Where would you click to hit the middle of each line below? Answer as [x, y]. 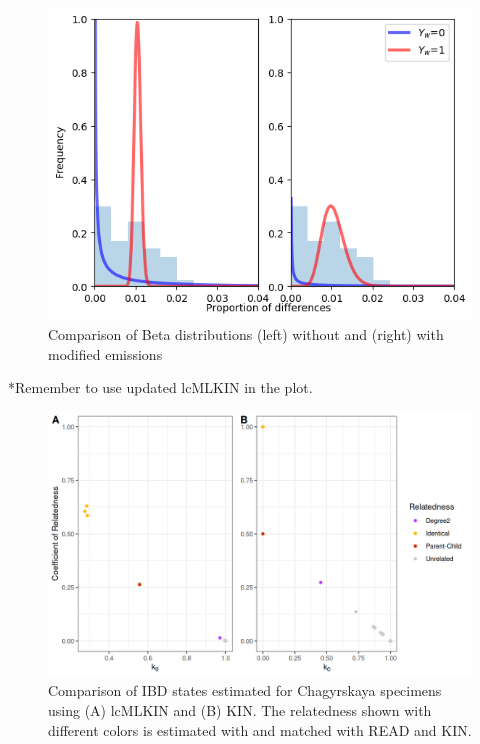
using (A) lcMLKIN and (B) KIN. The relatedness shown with [240, 709]
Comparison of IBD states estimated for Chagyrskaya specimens [245, 690]
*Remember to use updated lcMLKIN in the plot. [160, 387]
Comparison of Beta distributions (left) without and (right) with [246, 333]
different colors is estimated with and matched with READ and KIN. [260, 729]
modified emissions [105, 353]
